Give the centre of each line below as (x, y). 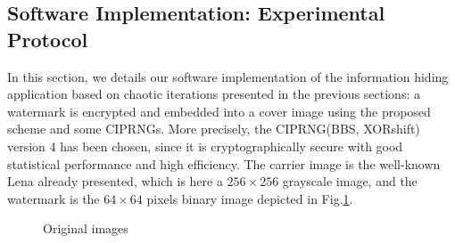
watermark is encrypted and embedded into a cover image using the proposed (219, 111)
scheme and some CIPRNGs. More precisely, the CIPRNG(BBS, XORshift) (214, 129)
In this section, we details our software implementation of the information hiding (228, 76)
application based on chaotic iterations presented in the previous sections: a (214, 94)
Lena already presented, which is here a (115, 181)
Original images (86, 228)
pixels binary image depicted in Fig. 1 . (250, 198)
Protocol (48, 39)
